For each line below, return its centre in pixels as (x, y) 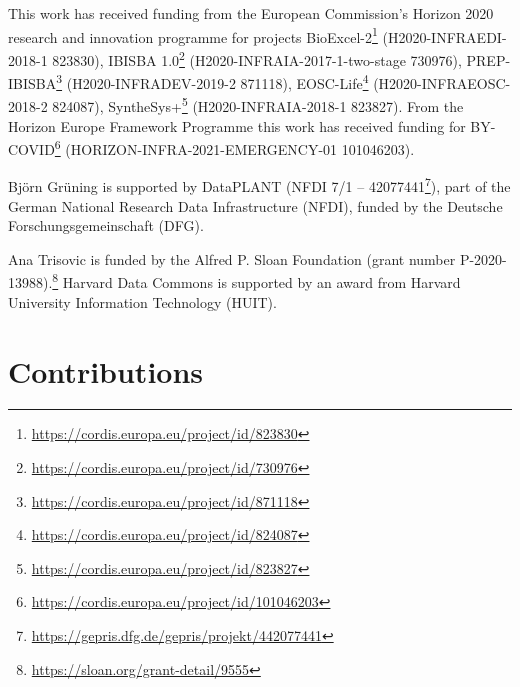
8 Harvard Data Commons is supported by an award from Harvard (256, 281)
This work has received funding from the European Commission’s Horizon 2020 (251, 13)
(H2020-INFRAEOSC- (442, 82)
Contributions (106, 370)
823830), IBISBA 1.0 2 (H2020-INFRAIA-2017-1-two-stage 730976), (257, 58)
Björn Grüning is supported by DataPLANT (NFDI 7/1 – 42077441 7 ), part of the (259, 185)
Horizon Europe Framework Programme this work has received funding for (237, 125)
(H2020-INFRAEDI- (444, 36)
